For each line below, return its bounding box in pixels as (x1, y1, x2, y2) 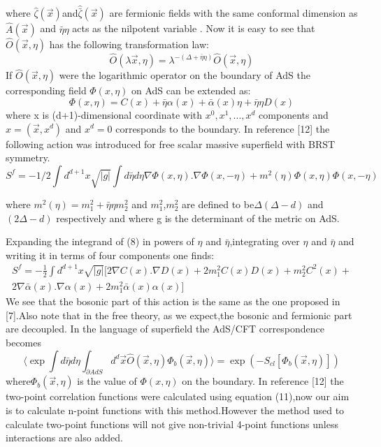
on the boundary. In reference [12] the (182, 374, 344, 388)
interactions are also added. (6, 430, 123, 445)
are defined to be (182, 197, 254, 212)
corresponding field (6, 83, 87, 98)
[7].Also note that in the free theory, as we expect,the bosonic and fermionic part (6, 307, 352, 322)
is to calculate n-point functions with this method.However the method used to (6, 403, 345, 418)
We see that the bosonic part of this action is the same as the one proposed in (6, 294, 340, 309)
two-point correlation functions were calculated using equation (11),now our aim (6, 389, 350, 404)
